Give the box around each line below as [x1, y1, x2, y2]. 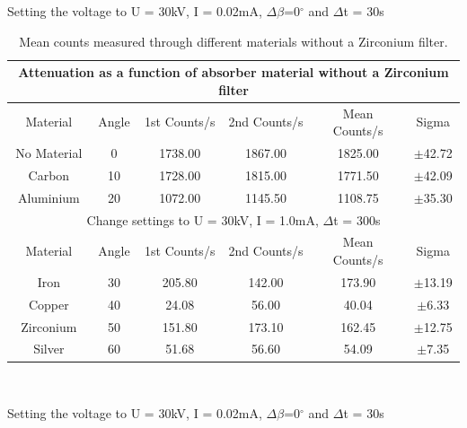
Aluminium [17, 188, 80, 206]
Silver [33, 339, 65, 358]
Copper [28, 294, 69, 313]
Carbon [28, 165, 70, 184]
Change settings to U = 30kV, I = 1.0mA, [86, 210, 319, 229]
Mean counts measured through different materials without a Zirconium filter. [19, 31, 448, 50]
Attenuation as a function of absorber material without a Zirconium [18, 63, 449, 82]
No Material [15, 144, 83, 162]
